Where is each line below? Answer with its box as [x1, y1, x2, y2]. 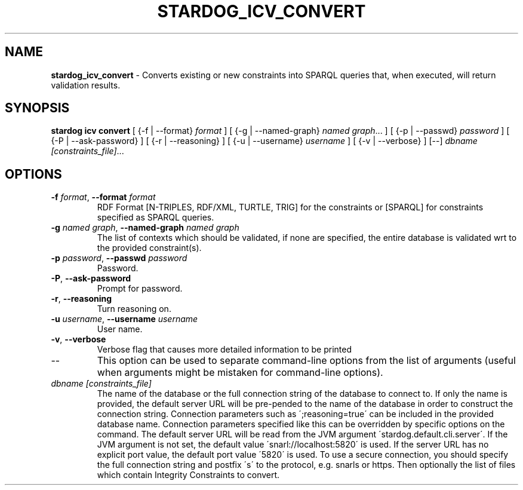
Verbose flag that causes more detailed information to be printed [97, 344, 352, 355]
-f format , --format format [51, 192, 156, 203]
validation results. [51, 79, 121, 90]
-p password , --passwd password [51, 253, 187, 264]
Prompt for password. [97, 283, 183, 294]
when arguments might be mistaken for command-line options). [97, 366, 383, 379]
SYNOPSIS [5, 100, 70, 116]
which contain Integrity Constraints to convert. [97, 470, 280, 480]
